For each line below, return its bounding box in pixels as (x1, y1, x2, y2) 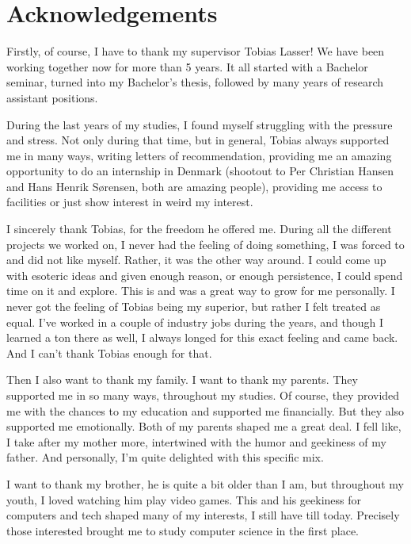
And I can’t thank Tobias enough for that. (6, 344, 212, 361)
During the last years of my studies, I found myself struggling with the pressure (6, 116, 393, 132)
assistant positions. (6, 89, 98, 105)
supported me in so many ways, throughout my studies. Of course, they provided (6, 387, 400, 403)
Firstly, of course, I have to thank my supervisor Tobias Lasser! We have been (6, 43, 385, 59)
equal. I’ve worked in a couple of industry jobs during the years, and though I (6, 313, 384, 330)
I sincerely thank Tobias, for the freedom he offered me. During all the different (6, 220, 392, 237)
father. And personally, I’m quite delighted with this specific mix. (6, 449, 324, 465)
